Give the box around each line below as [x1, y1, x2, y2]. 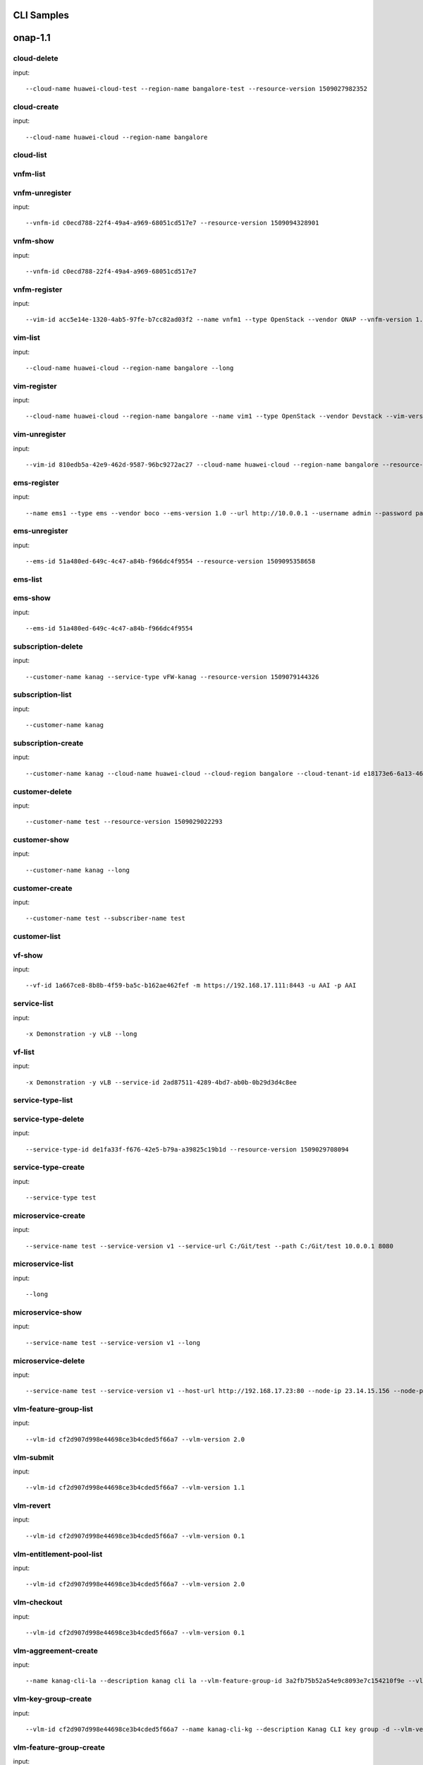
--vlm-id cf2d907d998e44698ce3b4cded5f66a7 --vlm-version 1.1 [25, 1483, 245, 1492]
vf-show [13, 950, 43, 960]
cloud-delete [13, 54, 59, 64]
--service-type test [25, 1194, 97, 1202]
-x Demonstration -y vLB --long [25, 1029, 137, 1038]
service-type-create [13, 1162, 85, 1172]
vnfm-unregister [13, 188, 72, 198]
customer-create [13, 883, 73, 893]
